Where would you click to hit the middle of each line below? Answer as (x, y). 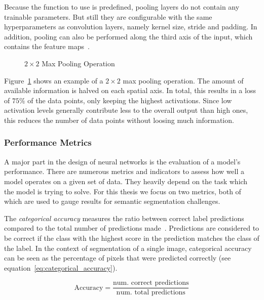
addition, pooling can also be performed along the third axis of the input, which (128, 36)
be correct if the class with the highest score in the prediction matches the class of (132, 238)
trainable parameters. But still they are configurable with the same (108, 16)
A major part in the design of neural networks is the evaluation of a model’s (122, 161)
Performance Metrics (48, 142)
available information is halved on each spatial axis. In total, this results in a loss (130, 90)
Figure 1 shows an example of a (54, 80)
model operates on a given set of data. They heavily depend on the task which (126, 181)
